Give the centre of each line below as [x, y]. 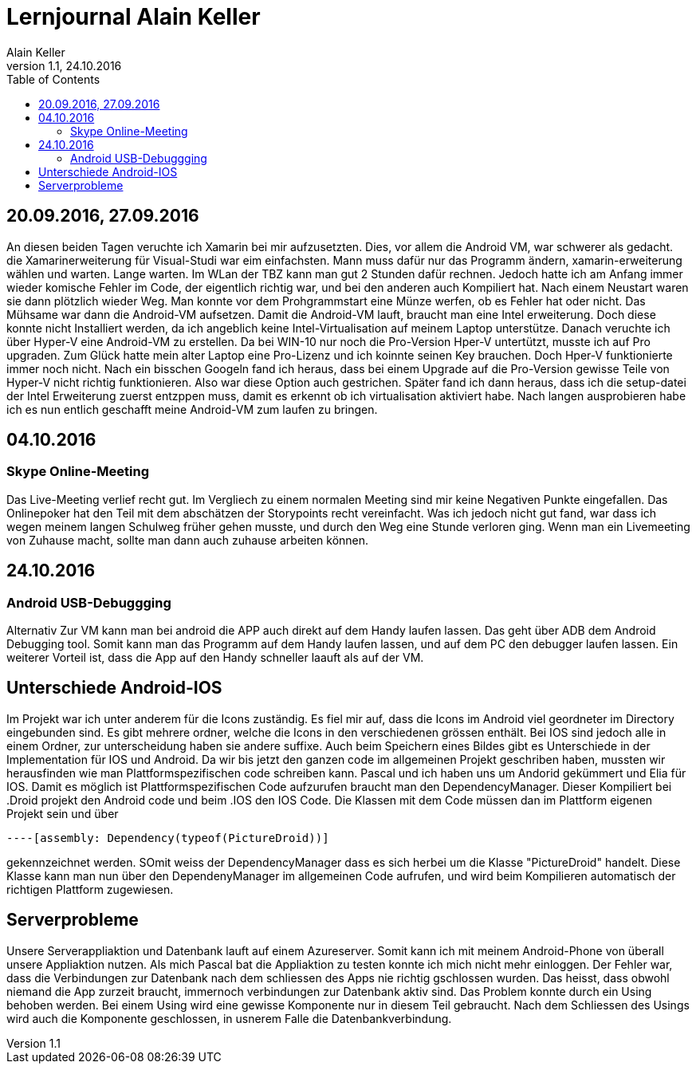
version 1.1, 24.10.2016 [64, 65]
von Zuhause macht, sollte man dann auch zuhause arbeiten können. [188, 540]
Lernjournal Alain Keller [134, 17]
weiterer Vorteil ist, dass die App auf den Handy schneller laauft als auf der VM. [215, 658]
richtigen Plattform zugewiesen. [90, 889]
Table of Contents [53, 79]
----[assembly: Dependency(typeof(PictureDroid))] [168, 838]
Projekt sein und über [63, 813]
